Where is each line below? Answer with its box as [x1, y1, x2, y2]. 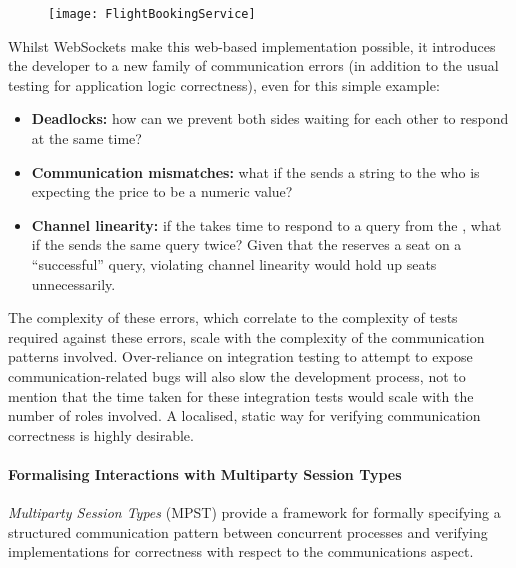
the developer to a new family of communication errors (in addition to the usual [8, 55, 499, 76]
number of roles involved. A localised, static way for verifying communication [8, 405, 481, 426]
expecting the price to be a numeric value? [31, 181, 293, 202]
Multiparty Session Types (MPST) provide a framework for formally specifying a [8, 502, 501, 523]
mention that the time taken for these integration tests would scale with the [8, 385, 474, 406]
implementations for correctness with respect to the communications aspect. [8, 541, 474, 562]
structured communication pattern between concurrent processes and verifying [8, 521, 488, 542]
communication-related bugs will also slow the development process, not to [8, 365, 466, 386]
